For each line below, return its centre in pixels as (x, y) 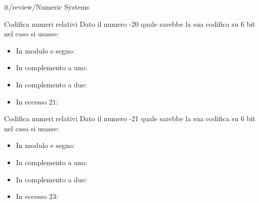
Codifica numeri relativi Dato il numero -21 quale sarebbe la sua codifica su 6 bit (130, 118)
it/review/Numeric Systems (47, 7)
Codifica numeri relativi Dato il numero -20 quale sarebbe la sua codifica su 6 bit (130, 23)
